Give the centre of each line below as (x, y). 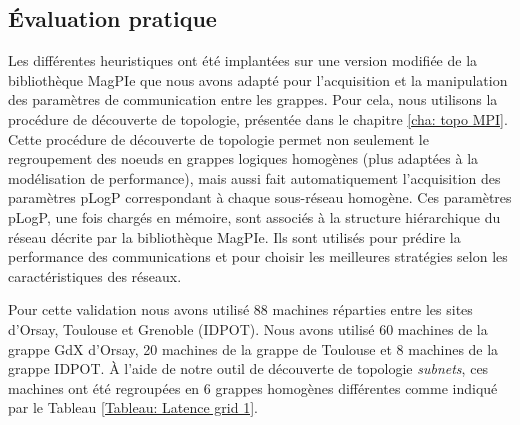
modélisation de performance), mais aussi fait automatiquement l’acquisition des (254, 177)
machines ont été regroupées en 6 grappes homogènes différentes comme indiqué (253, 387)
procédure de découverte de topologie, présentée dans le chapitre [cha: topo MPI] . (258, 118)
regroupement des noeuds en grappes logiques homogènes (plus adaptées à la (243, 158)
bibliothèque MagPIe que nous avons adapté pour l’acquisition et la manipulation (258, 79)
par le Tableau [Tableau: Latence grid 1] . (133, 407)
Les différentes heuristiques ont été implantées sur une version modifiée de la (243, 60)
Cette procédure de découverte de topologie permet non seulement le (218, 138)
